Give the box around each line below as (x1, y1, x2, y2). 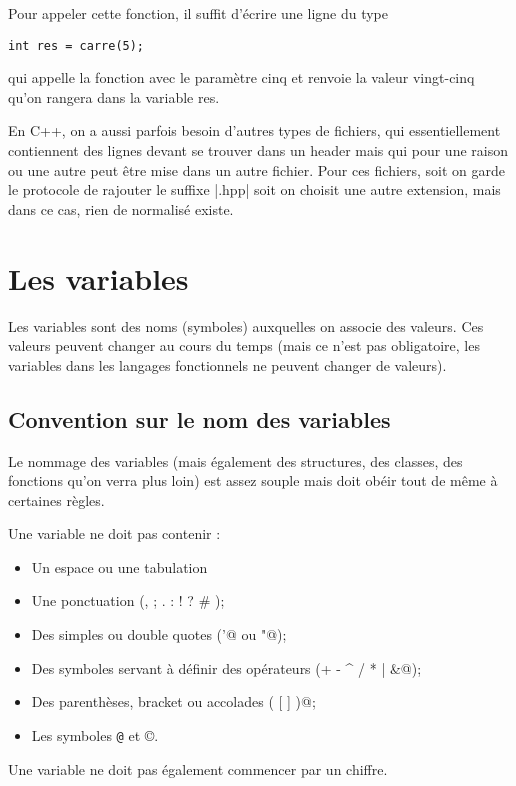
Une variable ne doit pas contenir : (8, 523, 221, 544)
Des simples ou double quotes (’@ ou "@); (31, 624, 287, 645)
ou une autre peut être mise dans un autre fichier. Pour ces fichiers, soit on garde (8, 159, 506, 180)
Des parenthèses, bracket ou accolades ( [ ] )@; (31, 691, 316, 712)
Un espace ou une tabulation (31, 556, 208, 577)
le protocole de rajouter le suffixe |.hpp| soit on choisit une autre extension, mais (8, 179, 501, 200)
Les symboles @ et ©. (31, 724, 159, 745)
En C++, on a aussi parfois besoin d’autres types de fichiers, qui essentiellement (8, 120, 501, 141)
